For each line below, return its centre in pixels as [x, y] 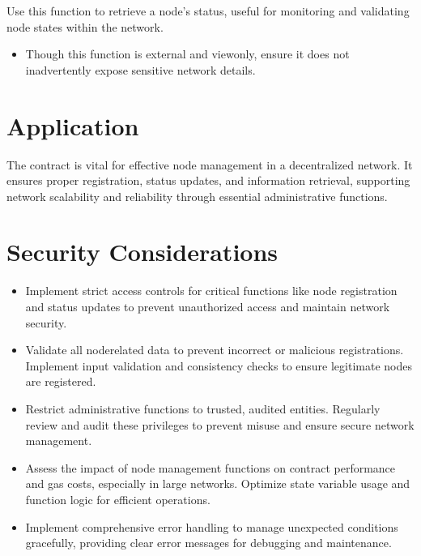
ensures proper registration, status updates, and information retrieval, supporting [208, 180]
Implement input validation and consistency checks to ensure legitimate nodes [219, 365]
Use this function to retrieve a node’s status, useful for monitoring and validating [208, 11]
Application [73, 125]
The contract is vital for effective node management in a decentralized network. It [210, 164]
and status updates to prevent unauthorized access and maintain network [208, 306]
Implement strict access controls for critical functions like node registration [211, 291]
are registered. [61, 381]
